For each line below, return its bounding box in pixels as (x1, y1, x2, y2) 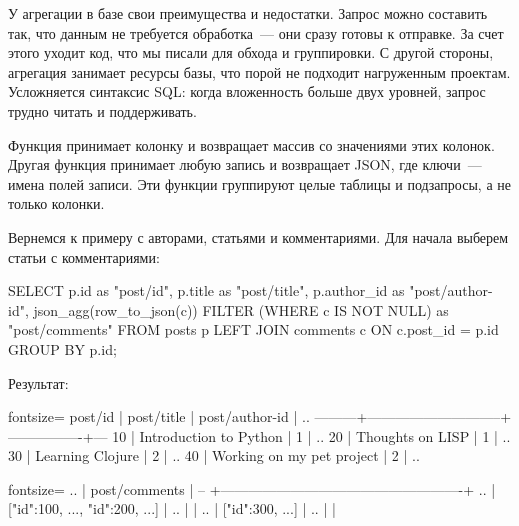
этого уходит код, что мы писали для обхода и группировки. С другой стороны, (8, 42, 494, 63)
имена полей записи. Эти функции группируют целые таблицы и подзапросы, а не (8, 173, 511, 194)
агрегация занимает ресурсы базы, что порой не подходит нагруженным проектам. (8, 61, 511, 82)
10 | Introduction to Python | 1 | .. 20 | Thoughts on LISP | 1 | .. (112, 425, 511, 446)
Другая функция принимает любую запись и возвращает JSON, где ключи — (8, 154, 482, 175)
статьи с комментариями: (8, 246, 160, 267)
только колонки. (8, 193, 105, 214)
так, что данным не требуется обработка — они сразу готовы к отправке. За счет (8, 22, 504, 43)
